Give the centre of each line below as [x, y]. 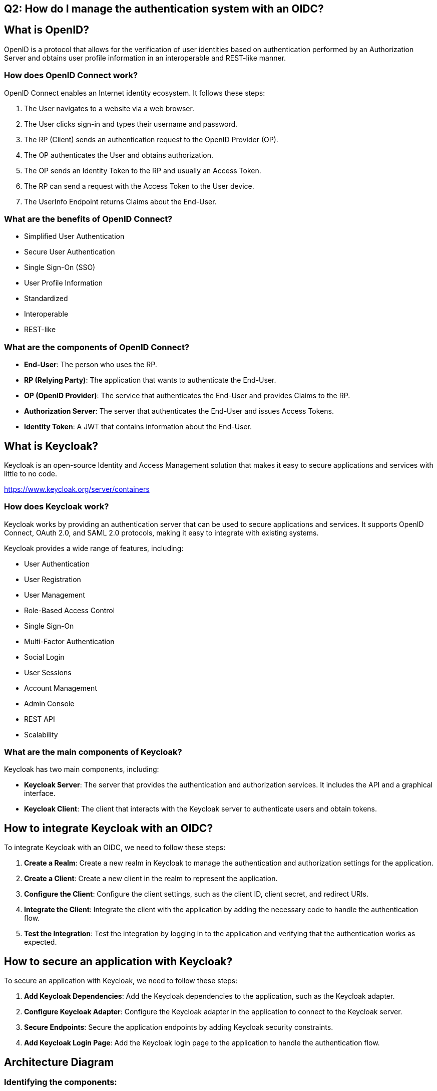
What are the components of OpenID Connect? [97, 347]
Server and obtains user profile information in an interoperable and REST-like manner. [145, 58]
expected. [41, 942]
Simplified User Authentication [74, 236]
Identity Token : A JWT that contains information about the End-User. [138, 427]
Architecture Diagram [59, 1062]
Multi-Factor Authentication [69, 641]
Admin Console [49, 703]
